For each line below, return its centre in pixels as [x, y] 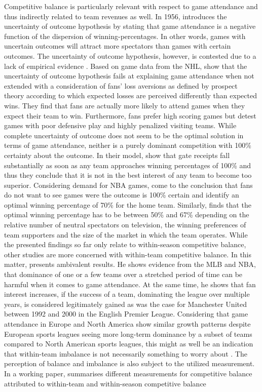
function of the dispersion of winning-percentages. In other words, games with [125, 36]
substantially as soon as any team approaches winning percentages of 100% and [128, 165]
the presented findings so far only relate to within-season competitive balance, [125, 244]
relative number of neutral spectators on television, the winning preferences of [125, 225]
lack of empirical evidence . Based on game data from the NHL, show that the [126, 66]
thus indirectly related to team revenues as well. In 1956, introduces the [116, 16]
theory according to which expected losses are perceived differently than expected [130, 95]
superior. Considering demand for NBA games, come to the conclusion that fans [128, 185]
